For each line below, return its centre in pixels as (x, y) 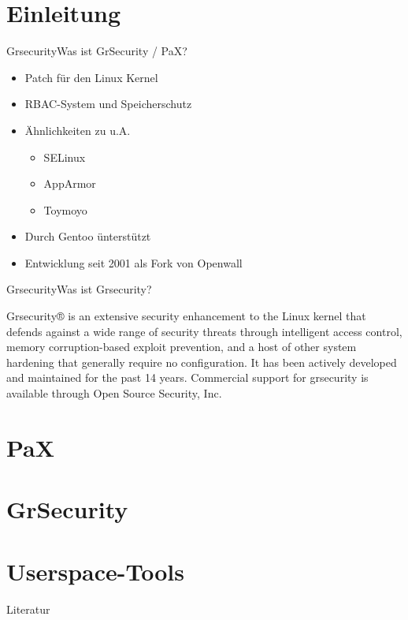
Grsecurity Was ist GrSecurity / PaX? (97, 51)
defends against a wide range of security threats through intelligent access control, (204, 331)
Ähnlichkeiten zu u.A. (78, 130)
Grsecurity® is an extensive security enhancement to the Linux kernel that (186, 316)
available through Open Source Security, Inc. (114, 393)
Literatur (28, 609)
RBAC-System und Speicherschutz (108, 104)
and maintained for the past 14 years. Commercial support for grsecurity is (187, 377)
